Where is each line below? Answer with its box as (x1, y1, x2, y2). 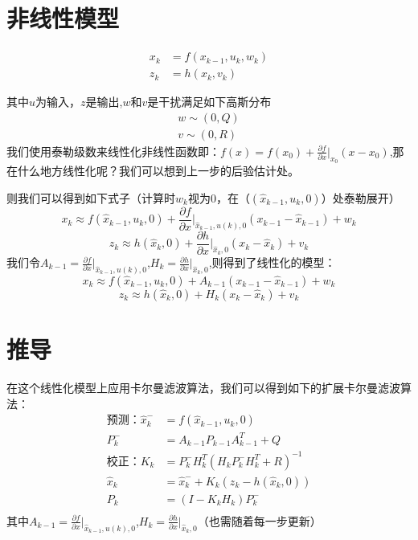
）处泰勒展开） (321, 189, 400, 206)
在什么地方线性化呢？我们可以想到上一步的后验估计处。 (6, 162, 299, 179)
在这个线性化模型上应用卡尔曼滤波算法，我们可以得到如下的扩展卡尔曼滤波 (6, 379, 400, 396)
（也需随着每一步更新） (197, 512, 322, 529)
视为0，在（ (187, 189, 250, 206)
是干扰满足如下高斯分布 (147, 93, 272, 110)
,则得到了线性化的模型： (208, 254, 336, 271)
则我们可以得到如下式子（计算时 (6, 189, 175, 206)
